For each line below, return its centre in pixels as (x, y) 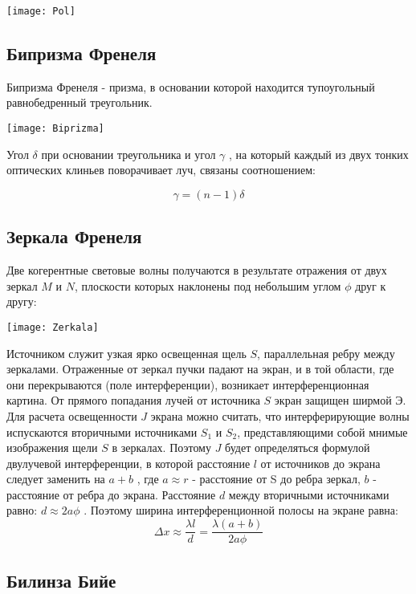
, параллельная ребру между (326, 353)
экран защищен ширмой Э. (340, 400)
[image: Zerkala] (53, 327)
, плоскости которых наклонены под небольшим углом (208, 285)
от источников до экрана (320, 463)
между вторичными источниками (309, 494)
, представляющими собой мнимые (322, 431)
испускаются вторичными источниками (102, 431)
